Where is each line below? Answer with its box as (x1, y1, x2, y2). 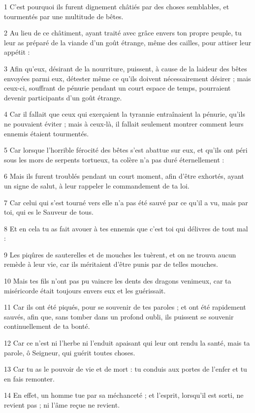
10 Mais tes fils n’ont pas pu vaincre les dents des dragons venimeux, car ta (4, 276, 231, 286)
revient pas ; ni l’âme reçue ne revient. (4, 400, 120, 410)
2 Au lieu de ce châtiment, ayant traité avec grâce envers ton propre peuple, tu (4, 28, 242, 38)
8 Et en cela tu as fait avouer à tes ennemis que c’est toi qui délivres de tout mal (4, 223, 248, 233)
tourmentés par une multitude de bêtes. (4, 11, 124, 21)
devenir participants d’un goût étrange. (4, 92, 122, 102)
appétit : (4, 47, 30, 57)
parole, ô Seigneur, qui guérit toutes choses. (4, 347, 135, 357)
